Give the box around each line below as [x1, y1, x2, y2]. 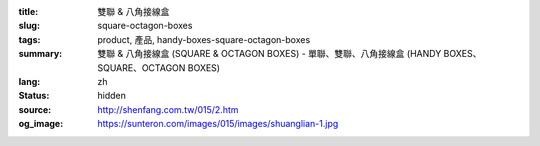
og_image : [18, 118, 64, 130]
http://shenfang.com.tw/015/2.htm [97, 103, 239, 115]
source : [18, 103, 52, 115]
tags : [18, 33, 41, 45]
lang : [18, 75, 41, 87]
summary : [18, 48, 63, 60]
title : [18, 6, 39, 17]
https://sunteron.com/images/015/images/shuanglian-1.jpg [97, 118, 339, 130]
